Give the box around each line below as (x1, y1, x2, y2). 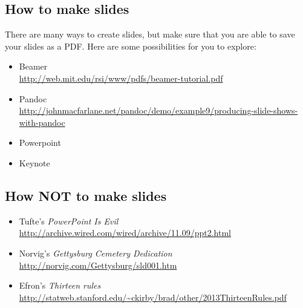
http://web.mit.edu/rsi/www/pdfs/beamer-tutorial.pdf (19, 71, 223, 84)
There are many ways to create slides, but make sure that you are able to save (5, 28, 295, 41)
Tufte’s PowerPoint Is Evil (19, 214, 119, 227)
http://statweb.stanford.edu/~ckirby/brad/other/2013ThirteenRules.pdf (19, 290, 287, 303)
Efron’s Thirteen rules (19, 279, 101, 292)
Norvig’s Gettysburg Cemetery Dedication (19, 246, 172, 259)
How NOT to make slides (5, 186, 167, 205)
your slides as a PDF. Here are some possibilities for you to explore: (5, 39, 256, 52)
